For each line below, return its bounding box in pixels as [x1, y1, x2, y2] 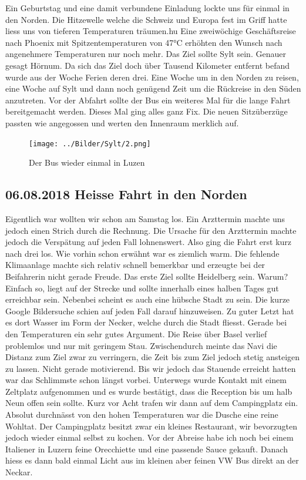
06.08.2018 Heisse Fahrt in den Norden [5, 185, 247, 203]
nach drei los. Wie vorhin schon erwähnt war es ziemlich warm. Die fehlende [5, 247, 280, 259]
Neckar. [5, 466, 33, 478]
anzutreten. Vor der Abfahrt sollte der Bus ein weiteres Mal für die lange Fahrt [5, 93, 291, 106]
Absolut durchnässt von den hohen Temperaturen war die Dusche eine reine [5, 408, 278, 421]
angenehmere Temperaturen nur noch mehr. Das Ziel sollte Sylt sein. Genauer [5, 48, 286, 60]
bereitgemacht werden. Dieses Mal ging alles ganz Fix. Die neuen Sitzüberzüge [5, 105, 288, 118]
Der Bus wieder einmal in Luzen [29, 156, 145, 169]
